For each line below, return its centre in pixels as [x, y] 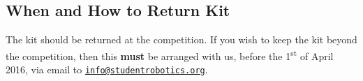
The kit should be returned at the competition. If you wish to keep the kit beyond [181, 39]
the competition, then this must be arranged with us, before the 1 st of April [170, 54]
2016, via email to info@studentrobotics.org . [107, 69]
